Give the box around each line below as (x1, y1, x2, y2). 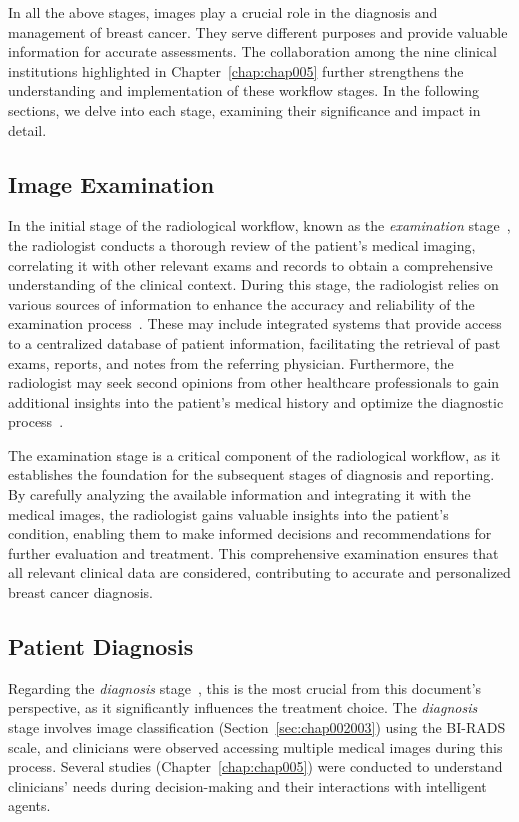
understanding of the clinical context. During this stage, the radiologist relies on (8, 274, 499, 295)
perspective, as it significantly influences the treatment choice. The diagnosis (8, 697, 478, 718)
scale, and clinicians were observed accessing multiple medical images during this (8, 736, 503, 757)
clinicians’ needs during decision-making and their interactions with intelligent (8, 775, 487, 796)
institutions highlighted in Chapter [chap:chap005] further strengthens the (8, 60, 464, 81)
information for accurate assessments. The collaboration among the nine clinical (8, 41, 497, 62)
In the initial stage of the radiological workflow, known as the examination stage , (8, 215, 511, 236)
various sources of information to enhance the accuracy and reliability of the (8, 293, 475, 314)
